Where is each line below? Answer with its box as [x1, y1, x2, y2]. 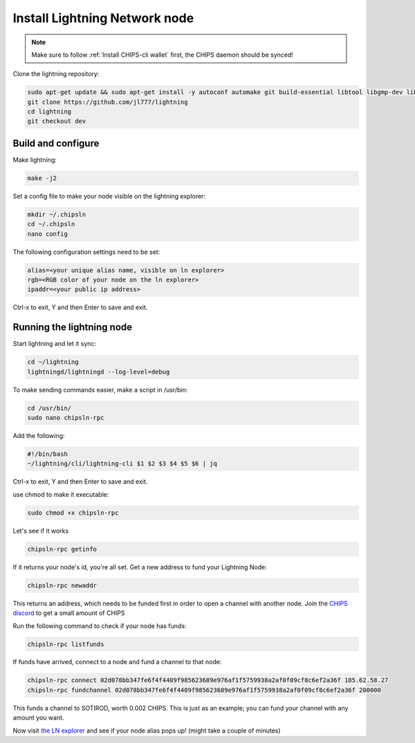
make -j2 [27, 174, 57, 182]
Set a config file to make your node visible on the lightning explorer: [12, 192, 206, 200]
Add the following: [12, 432, 65, 440]
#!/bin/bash [27, 450, 68, 458]
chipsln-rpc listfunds [27, 640, 104, 648]
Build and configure [12, 137, 100, 149]
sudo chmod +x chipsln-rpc [27, 508, 119, 517]
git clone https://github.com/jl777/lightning [27, 98, 188, 106]
